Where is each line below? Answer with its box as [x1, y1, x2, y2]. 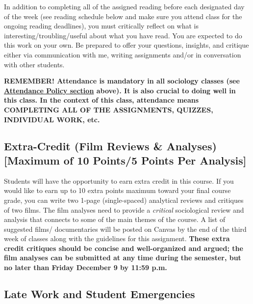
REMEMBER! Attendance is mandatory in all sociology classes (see [4, 76, 240, 86]
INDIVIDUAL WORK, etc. [4, 114, 100, 124]
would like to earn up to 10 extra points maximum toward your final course [4, 185, 231, 195]
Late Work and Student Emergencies [4, 286, 195, 302]
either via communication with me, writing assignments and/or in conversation [4, 49, 241, 59]
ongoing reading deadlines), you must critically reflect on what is [4, 21, 199, 31]
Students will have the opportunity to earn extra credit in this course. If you [4, 175, 234, 186]
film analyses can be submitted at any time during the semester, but [4, 252, 241, 263]
